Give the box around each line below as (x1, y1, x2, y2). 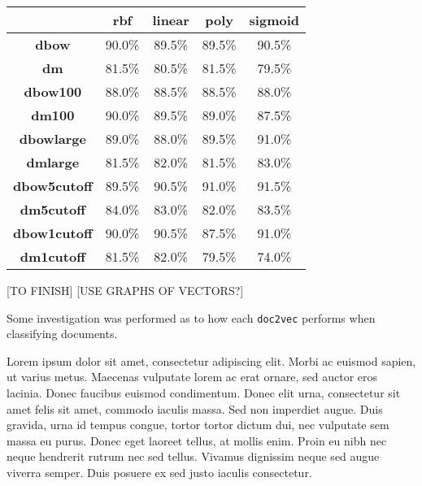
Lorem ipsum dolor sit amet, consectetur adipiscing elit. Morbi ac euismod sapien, (7, 352, 416, 369)
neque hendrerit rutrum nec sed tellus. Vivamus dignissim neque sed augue (7, 448, 380, 465)
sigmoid (249, 11, 300, 29)
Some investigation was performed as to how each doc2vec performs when (7, 309, 376, 326)
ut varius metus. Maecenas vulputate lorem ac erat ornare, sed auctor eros (7, 368, 378, 385)
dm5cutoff (20, 200, 85, 219)
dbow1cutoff (13, 223, 93, 242)
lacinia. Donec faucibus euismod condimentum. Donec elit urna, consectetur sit (7, 384, 401, 401)
